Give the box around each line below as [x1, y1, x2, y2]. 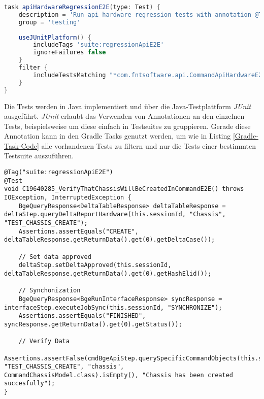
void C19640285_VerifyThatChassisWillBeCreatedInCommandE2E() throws [4, 185, 244, 193]
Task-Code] [4, 140, 39, 151]
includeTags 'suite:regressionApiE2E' [33, 41, 164, 49]
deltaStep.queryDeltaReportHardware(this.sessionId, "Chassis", [4, 211, 226, 218]
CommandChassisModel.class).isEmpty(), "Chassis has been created [4, 371, 234, 379]
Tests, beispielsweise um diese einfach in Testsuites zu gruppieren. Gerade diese [4, 120, 251, 131]
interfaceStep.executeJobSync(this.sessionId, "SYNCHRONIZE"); [4, 304, 222, 311]
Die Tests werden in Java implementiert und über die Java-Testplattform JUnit [4, 101, 251, 111]
